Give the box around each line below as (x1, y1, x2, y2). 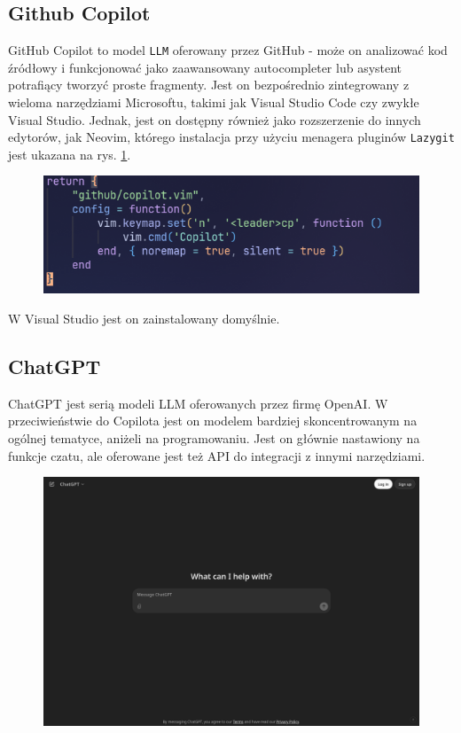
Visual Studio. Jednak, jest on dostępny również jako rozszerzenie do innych (8, 110, 421, 129)
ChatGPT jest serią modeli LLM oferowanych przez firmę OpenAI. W (8, 394, 388, 412)
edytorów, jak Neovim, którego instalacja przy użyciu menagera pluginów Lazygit (8, 128, 455, 146)
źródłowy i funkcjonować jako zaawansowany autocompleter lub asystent (8, 58, 402, 76)
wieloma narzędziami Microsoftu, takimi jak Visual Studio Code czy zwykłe (8, 93, 419, 112)
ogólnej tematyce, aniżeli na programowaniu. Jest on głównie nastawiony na (8, 429, 420, 448)
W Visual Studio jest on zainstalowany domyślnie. (8, 309, 280, 328)
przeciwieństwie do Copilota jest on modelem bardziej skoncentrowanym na (8, 411, 418, 430)
